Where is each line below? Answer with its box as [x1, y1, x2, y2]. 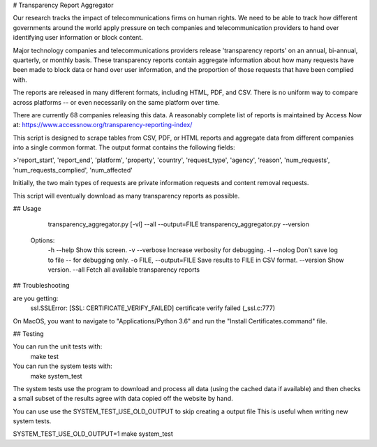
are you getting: [13, 294, 59, 302]
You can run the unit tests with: [13, 342, 103, 351]
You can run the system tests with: [13, 362, 112, 370]
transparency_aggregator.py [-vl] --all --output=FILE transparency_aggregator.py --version [47, 220, 310, 228]
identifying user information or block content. [13, 34, 143, 42]
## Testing [13, 329, 44, 338]
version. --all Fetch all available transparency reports [47, 265, 200, 274]
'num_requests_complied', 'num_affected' [13, 166, 133, 174]
